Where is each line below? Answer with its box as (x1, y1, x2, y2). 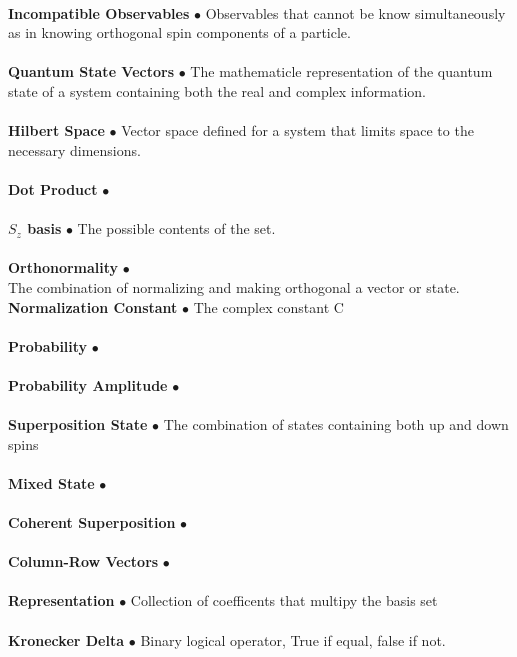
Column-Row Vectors (8, 551, 159, 572)
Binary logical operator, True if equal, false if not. (140, 629, 446, 650)
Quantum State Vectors (8, 61, 175, 82)
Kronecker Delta (8, 629, 125, 650)
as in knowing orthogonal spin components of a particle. (8, 22, 351, 43)
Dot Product (8, 178, 98, 199)
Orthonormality (8, 257, 119, 278)
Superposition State (8, 414, 148, 435)
